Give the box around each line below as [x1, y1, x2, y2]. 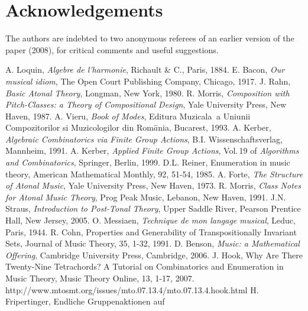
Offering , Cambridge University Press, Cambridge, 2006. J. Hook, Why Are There [5, 248, 303, 261]
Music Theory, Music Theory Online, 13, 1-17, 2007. [5, 272, 194, 284]
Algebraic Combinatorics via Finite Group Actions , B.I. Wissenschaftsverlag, [5, 132, 283, 145]
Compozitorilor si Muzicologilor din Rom [5, 121, 154, 134]
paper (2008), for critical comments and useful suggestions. [5, 43, 219, 56]
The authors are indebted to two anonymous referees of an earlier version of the [5, 32, 294, 44]
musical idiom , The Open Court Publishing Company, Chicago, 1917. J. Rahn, [5, 74, 291, 87]
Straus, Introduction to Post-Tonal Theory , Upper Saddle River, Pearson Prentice [5, 202, 301, 215]
